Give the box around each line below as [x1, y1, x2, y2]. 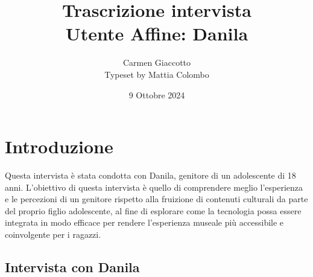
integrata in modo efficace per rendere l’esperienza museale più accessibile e [5, 216, 284, 229]
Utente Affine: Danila [65, 21, 248, 46]
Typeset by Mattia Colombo [104, 68, 209, 80]
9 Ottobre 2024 [128, 88, 185, 101]
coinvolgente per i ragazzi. [5, 228, 101, 240]
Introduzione [5, 134, 113, 159]
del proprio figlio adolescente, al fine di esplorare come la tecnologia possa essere [5, 204, 302, 217]
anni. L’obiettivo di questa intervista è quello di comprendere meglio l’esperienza [5, 180, 303, 193]
